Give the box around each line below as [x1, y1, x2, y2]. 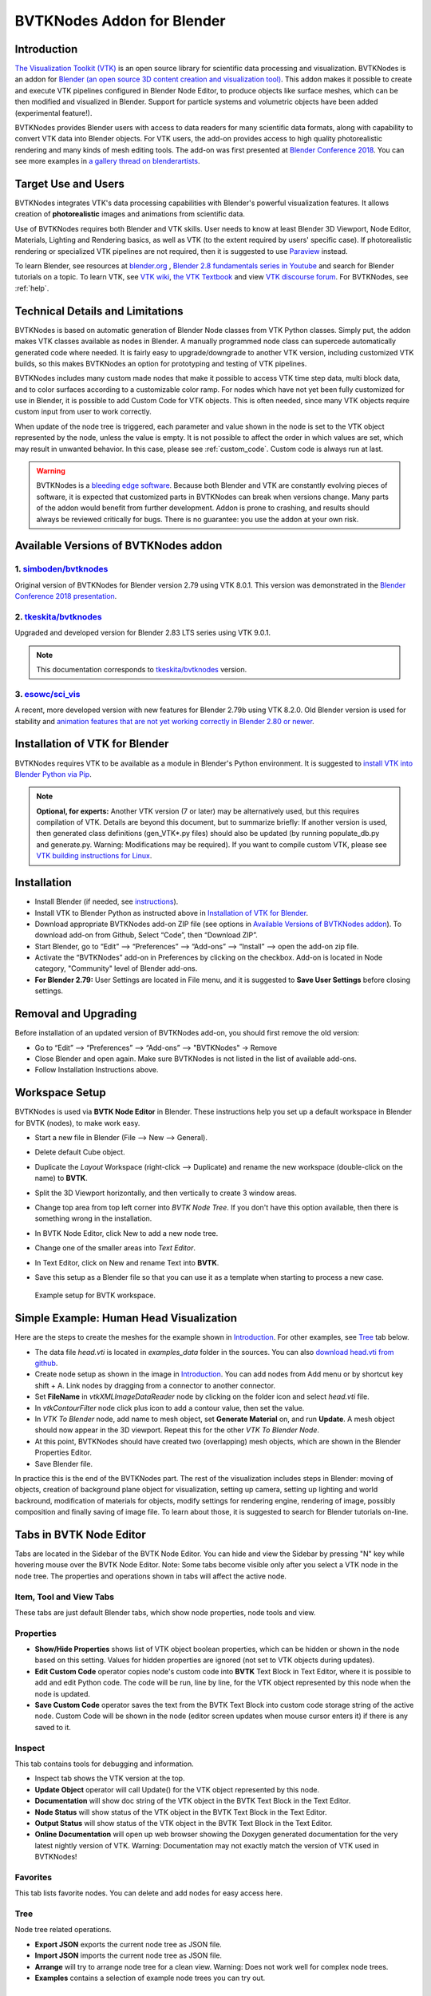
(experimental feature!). [14, 108, 93, 117]
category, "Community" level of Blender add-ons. [34, 964, 198, 973]
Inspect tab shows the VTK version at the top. [34, 1773, 185, 1784]
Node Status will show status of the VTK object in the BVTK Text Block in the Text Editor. [34, 1807, 327, 1816]
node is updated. [34, 1689, 91, 1698]
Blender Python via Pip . [14, 769, 92, 778]
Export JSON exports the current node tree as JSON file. [34, 1939, 223, 1949]
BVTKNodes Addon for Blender [14, 12, 226, 30]
